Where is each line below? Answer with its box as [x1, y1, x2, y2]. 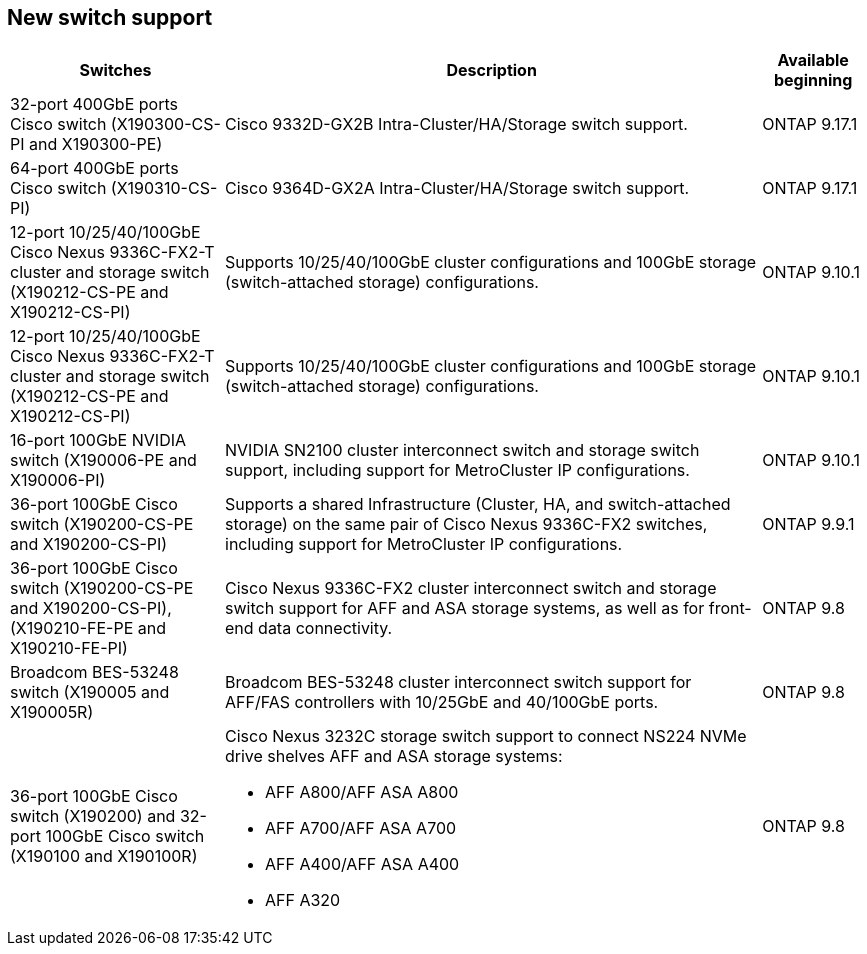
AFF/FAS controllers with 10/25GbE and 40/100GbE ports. [225, 692, 659, 713]
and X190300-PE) [29, 134, 163, 155]
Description [446, 60, 537, 81]
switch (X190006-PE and [10, 450, 197, 471]
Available [777, 50, 849, 71]
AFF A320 [265, 890, 341, 911]
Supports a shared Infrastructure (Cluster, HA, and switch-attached [225, 494, 731, 515]
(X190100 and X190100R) [10, 846, 198, 867]
